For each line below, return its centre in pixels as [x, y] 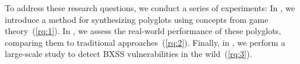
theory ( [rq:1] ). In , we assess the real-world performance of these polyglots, [143, 31]
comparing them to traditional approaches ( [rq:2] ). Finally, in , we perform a [145, 42]
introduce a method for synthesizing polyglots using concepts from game [137, 19]
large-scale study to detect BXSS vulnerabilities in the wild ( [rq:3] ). [129, 54]
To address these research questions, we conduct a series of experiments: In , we [150, 8]
